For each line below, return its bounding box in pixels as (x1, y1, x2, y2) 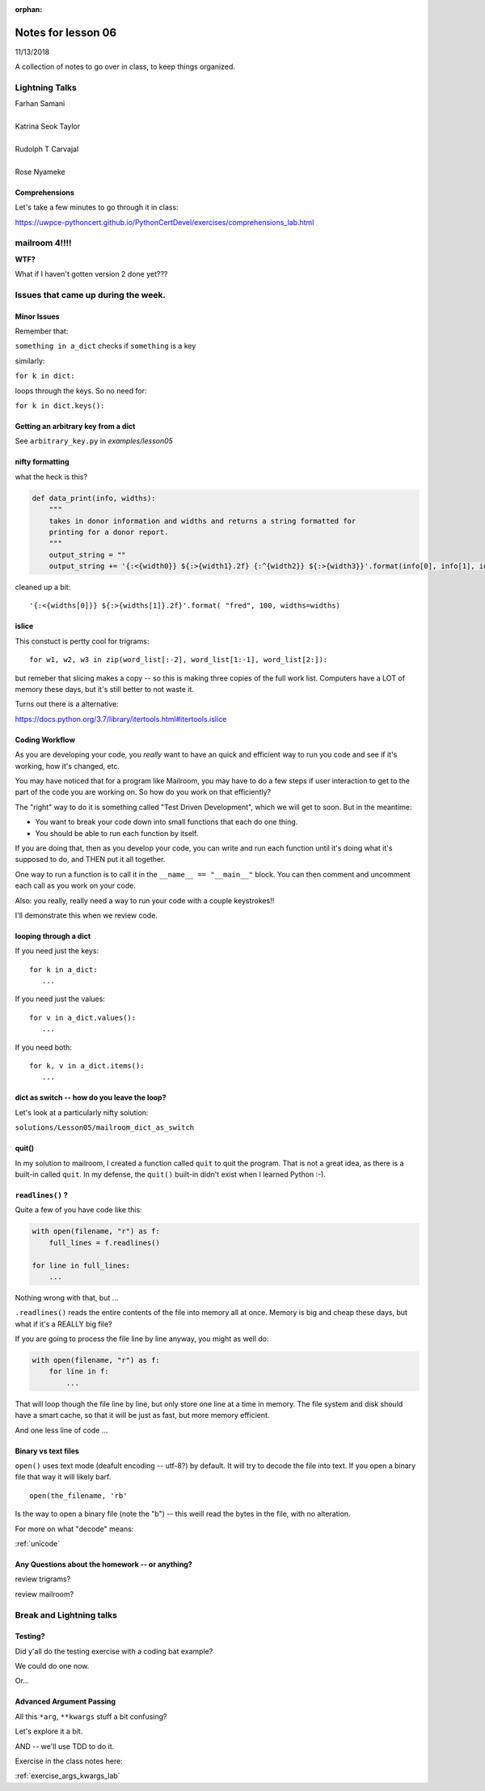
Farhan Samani (15, 99, 65, 108)
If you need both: (15, 1042, 73, 1052)
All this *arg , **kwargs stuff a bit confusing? (15, 1712, 167, 1721)
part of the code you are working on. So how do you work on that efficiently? (15, 787, 271, 797)
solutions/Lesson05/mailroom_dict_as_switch (15, 1123, 195, 1132)
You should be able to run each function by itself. (35, 828, 199, 838)
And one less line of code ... (15, 1425, 108, 1435)
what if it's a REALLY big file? (15, 1319, 112, 1329)
